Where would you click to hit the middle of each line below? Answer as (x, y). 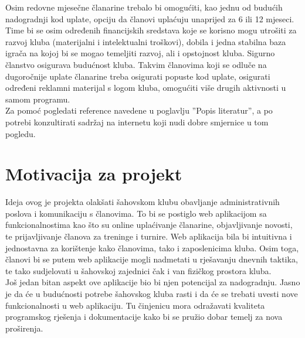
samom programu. (38, 99)
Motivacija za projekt (94, 174)
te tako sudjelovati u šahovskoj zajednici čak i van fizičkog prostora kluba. (138, 270)
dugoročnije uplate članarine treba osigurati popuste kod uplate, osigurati (138, 76)
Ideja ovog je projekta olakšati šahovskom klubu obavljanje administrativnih (143, 202)
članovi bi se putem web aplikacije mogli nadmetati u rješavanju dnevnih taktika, (152, 259)
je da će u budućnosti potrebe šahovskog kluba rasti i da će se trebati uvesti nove (152, 293)
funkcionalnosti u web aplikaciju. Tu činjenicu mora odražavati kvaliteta (135, 305)
